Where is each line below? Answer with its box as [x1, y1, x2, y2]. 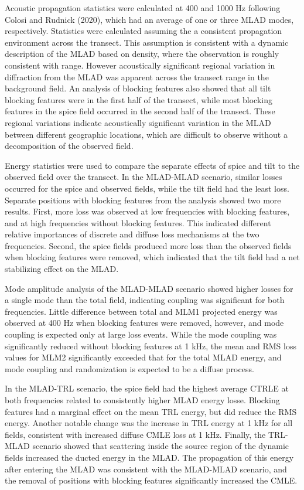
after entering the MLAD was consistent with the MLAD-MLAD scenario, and [5, 462, 287, 475]
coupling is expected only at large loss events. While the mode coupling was [5, 328, 277, 341]
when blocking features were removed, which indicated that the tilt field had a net [5, 251, 300, 263]
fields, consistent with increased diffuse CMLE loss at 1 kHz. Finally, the [5, 428, 266, 440]
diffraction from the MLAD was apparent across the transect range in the [5, 70, 269, 83]
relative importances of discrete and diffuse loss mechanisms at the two [5, 228, 259, 240]
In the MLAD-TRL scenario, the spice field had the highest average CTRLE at [5, 382, 289, 394]
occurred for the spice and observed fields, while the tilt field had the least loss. [5, 182, 289, 194]
